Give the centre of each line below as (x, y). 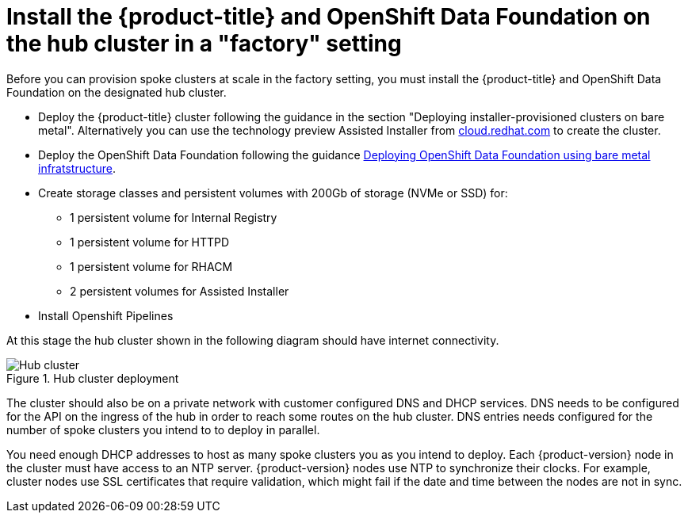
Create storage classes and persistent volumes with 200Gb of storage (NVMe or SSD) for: (273, 193)
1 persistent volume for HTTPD (150, 242)
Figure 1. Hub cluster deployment (93, 378)
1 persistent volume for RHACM (151, 266)
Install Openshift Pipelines (106, 315)
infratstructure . (77, 168)
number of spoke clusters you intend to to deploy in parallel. (163, 429)
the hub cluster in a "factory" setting (204, 44)
